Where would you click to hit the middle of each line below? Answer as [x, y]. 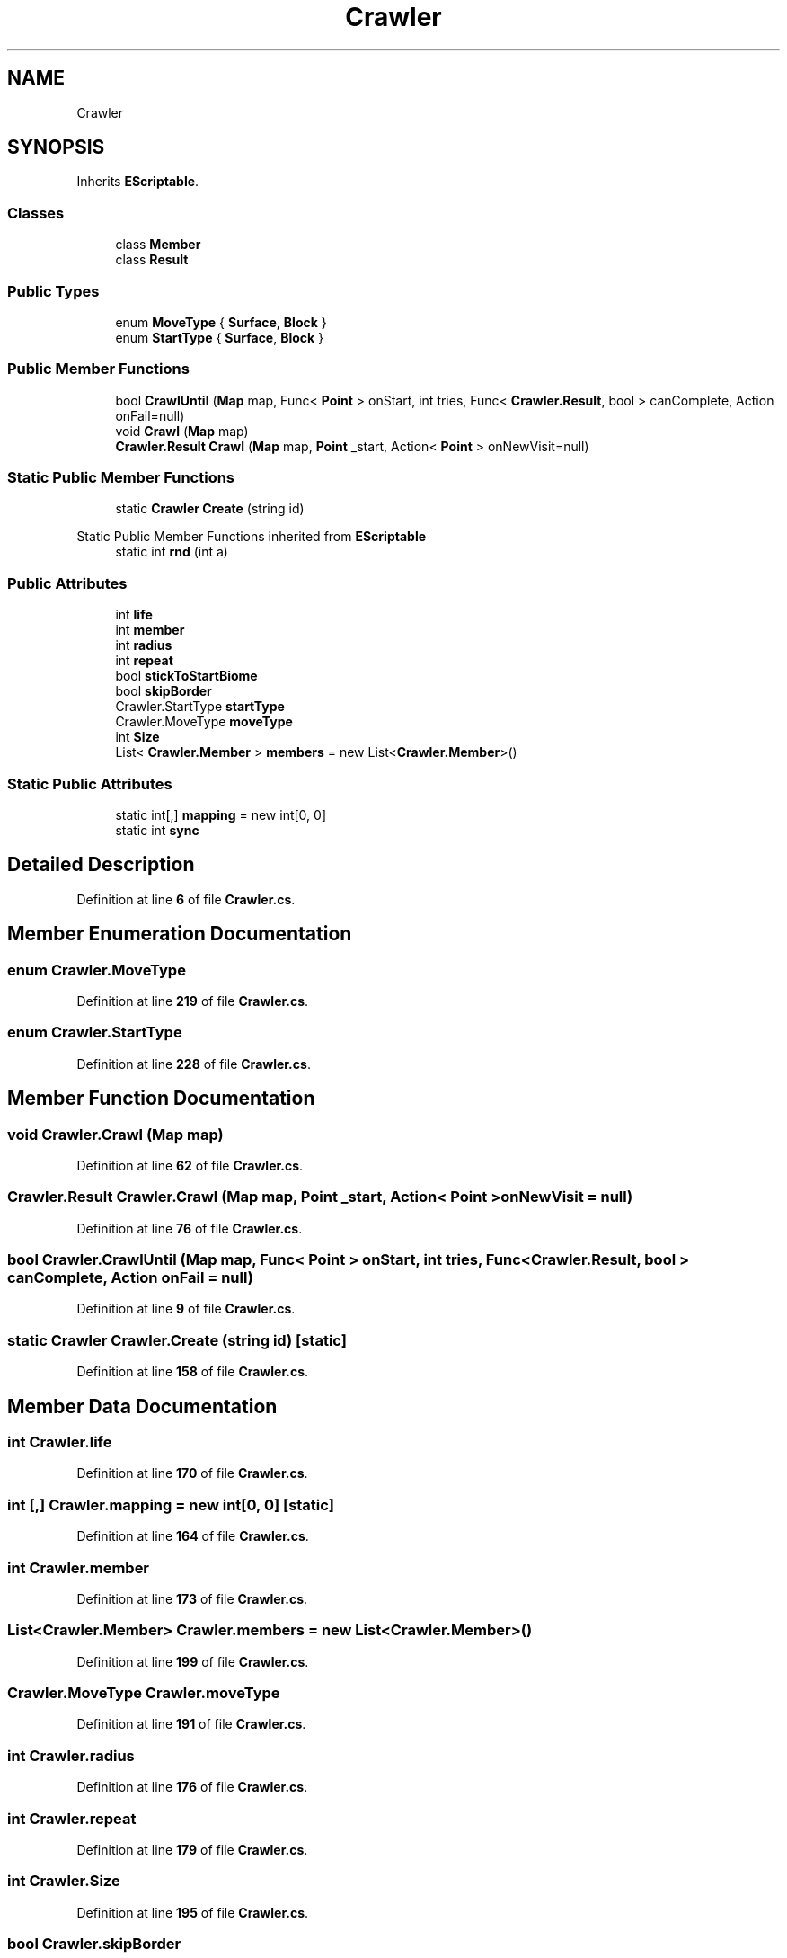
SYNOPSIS [56, 147]
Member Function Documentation [161, 1099]
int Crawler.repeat [72, 1818]
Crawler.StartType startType [200, 707]
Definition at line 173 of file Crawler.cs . [192, 1598]
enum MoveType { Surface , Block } [221, 322]
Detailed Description [101, 865]
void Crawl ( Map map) [182, 431]
